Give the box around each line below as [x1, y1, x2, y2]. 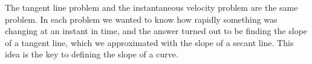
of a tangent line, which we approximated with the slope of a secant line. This [5, 36, 294, 48]
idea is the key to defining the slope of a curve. [5, 48, 178, 60]
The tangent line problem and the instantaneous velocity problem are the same [5, 1, 298, 13]
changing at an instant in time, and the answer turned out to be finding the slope [5, 25, 308, 37]
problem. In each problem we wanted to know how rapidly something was [5, 13, 278, 25]
